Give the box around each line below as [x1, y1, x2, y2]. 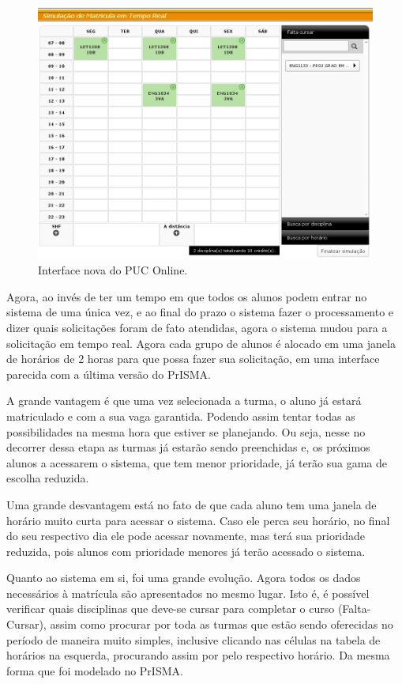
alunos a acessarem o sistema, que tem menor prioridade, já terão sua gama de [6, 454, 388, 470]
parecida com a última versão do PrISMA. [6, 365, 211, 382]
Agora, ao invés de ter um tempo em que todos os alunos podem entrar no [6, 288, 367, 304]
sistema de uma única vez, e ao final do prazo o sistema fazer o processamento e [6, 304, 394, 320]
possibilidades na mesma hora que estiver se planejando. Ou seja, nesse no [6, 423, 366, 440]
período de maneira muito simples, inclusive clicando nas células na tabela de [6, 631, 381, 648]
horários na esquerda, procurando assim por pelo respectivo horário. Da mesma [6, 647, 390, 663]
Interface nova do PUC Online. [38, 262, 188, 278]
